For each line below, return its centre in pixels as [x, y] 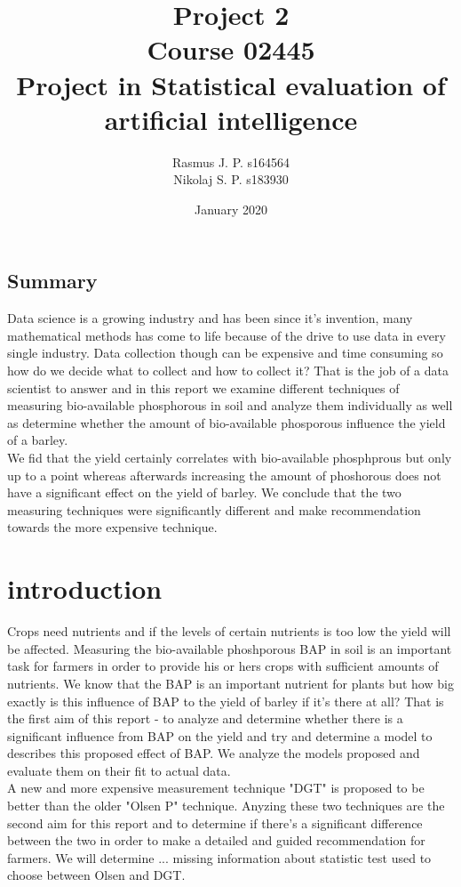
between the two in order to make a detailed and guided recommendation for [216, 840]
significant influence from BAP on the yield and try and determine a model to [220, 735]
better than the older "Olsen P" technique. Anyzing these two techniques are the [226, 806]
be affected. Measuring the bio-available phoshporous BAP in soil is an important [230, 648]
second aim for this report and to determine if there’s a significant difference [215, 822]
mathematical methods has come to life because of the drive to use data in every [227, 335]
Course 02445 [231, 49]
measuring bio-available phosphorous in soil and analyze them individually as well [230, 405]
